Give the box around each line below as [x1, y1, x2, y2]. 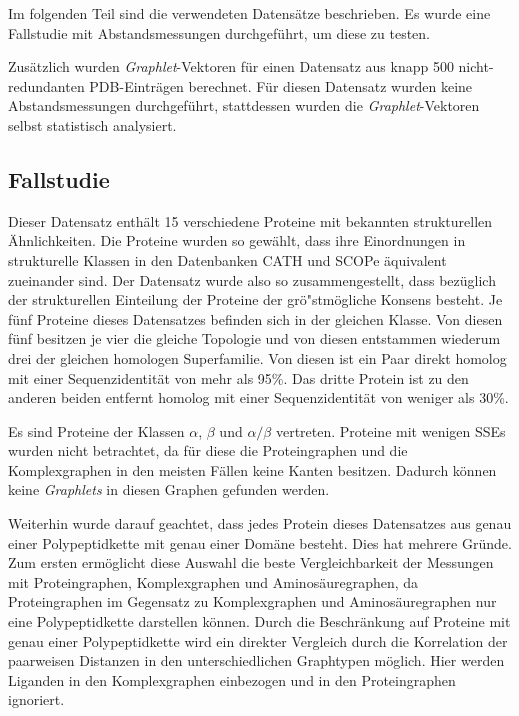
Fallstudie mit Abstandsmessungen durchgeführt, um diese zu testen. [8, 22, 430, 43]
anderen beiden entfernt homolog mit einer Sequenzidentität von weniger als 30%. [8, 387, 509, 408]
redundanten [8, 75, 85, 96]
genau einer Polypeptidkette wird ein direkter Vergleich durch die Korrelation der [8, 630, 508, 651]
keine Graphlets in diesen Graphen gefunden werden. [8, 479, 330, 500]
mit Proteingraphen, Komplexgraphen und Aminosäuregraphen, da [8, 571, 419, 592]
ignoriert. [8, 689, 65, 710]
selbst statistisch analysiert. [8, 114, 177, 135]
